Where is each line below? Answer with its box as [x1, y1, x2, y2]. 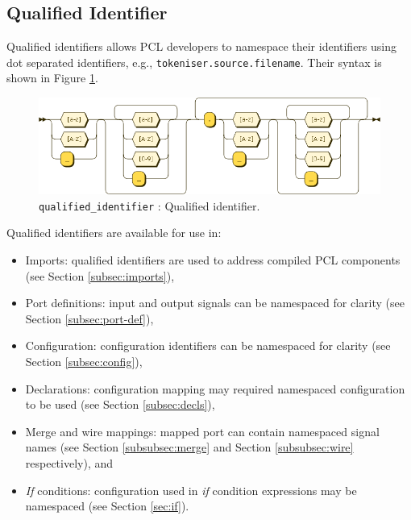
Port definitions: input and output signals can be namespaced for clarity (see [25, 294, 405, 311]
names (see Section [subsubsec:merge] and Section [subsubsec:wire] [25, 439, 354, 456]
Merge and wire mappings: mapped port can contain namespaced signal [25, 422, 380, 439]
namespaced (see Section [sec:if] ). [25, 497, 189, 514]
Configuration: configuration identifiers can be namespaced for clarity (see [25, 337, 391, 354]
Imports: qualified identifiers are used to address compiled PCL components [25, 252, 401, 268]
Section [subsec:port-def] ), [25, 310, 154, 327]
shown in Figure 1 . [6, 69, 98, 86]
